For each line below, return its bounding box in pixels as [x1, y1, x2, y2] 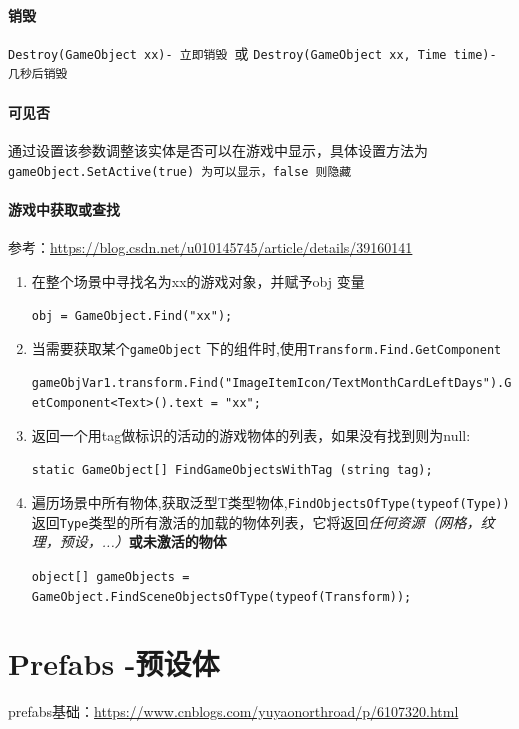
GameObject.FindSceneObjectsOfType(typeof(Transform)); [31, 589, 412, 604]
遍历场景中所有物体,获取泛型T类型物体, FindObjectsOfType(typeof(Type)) [31, 492, 510, 513]
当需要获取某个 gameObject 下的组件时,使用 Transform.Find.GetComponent [31, 337, 502, 358]
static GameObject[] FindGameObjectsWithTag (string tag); [31, 463, 433, 478]
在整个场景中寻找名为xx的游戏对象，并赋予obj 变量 [31, 270, 365, 291]
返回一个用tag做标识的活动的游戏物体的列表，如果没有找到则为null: [31, 424, 471, 445]
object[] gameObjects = [31, 569, 190, 584]
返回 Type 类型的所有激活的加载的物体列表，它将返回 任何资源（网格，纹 [31, 511, 495, 532]
